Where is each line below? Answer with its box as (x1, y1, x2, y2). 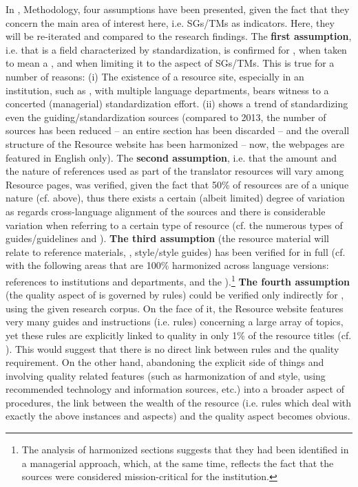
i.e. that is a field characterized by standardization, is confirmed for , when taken (6, 42, 347, 56)
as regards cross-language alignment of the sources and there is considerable (6, 204, 326, 218)
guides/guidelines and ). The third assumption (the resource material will (6, 231, 329, 246)
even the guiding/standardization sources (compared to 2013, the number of (6, 109, 326, 124)
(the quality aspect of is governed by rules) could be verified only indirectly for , (6, 288, 344, 302)
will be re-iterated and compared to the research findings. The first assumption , (6, 29, 352, 43)
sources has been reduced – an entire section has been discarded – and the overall (6, 123, 350, 138)
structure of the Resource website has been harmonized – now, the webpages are (6, 136, 344, 151)
